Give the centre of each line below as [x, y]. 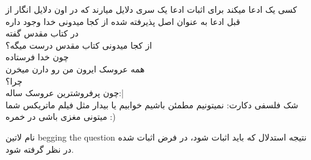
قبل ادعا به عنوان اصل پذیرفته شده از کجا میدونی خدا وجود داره [123, 21]
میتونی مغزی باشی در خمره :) [61, 117]
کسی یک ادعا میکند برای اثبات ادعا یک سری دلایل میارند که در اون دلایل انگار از [151, 9]
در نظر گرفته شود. [40, 149]
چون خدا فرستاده [37, 57]
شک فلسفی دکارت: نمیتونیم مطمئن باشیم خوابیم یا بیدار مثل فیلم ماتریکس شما [152, 104]
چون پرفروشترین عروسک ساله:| [65, 93]
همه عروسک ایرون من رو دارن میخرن [75, 68]
